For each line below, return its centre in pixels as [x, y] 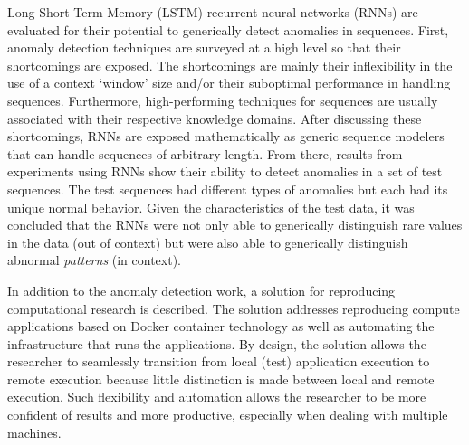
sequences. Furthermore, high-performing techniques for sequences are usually [223, 100]
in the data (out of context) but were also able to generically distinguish [208, 242]
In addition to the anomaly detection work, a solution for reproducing [201, 290]
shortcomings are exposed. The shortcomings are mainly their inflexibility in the [230, 65]
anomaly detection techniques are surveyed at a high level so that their [204, 47]
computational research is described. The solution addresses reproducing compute [234, 308]
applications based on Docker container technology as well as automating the [221, 326]
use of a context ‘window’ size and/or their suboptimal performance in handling [229, 83]
